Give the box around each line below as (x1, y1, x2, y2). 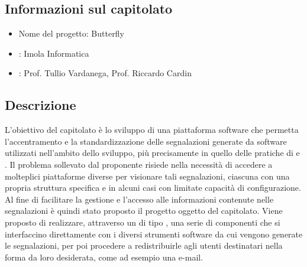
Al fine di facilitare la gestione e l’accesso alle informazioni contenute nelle (5, 193, 274, 205)
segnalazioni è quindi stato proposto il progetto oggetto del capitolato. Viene (5, 204, 283, 217)
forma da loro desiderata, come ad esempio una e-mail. (5, 250, 203, 263)
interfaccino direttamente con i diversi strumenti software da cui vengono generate (5, 227, 303, 240)
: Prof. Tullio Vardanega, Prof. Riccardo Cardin (18, 67, 192, 79)
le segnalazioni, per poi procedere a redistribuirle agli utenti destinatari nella (5, 239, 283, 252)
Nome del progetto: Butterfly (18, 27, 124, 40)
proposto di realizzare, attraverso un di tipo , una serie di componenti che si (5, 216, 280, 228)
